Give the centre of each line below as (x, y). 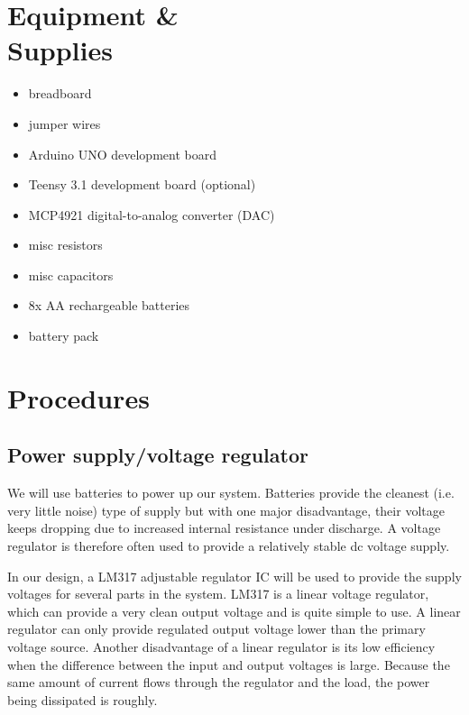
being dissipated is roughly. (83, 699)
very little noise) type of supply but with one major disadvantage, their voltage (226, 510)
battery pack (64, 336)
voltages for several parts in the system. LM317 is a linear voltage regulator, (218, 594)
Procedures (78, 397)
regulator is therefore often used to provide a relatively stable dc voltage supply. (229, 546)
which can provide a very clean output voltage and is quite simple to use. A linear (234, 611)
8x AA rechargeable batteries (109, 305)
